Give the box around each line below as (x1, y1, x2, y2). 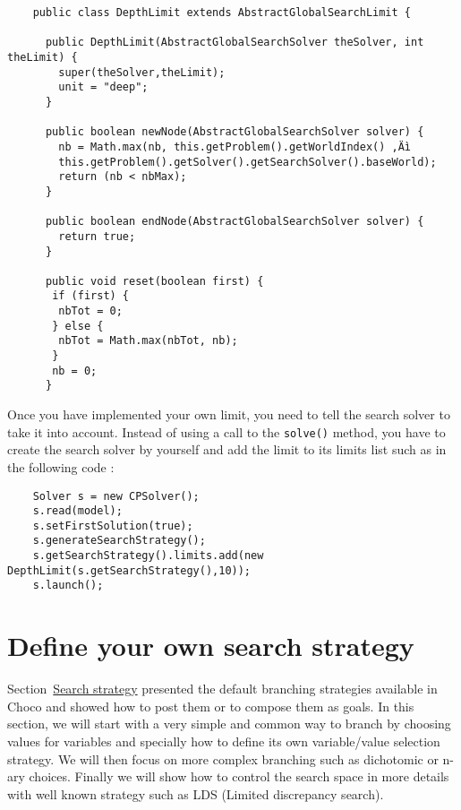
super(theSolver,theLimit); (58, 65, 226, 79)
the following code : (7, 457, 115, 476)
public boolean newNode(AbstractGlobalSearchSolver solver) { (45, 125, 424, 139)
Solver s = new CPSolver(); (32, 489, 200, 503)
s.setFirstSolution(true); (32, 519, 193, 532)
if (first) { (52, 289, 130, 303)
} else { (52, 319, 104, 332)
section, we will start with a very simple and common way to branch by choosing (7, 714, 451, 733)
